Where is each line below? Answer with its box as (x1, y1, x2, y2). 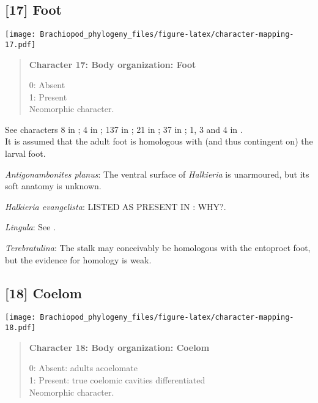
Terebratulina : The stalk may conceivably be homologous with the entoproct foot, (5, 241, 311, 254)
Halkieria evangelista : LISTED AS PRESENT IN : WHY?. (5, 200, 226, 213)
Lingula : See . (5, 220, 56, 233)
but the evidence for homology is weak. (5, 253, 152, 266)
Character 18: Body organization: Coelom (29, 341, 210, 353)
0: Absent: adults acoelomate (29, 361, 138, 374)
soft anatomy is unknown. (5, 179, 102, 192)
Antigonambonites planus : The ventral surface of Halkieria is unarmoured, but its (5, 167, 309, 180)
